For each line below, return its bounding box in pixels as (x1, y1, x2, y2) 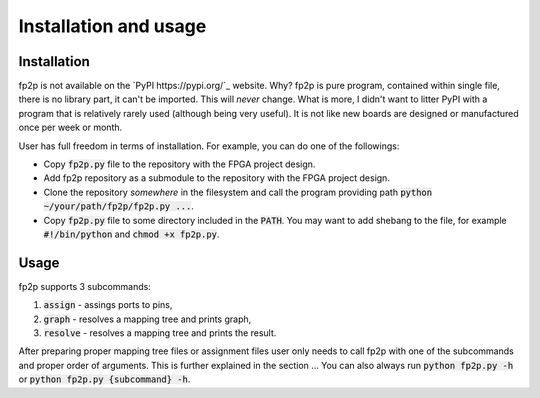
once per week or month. (18, 121, 123, 134)
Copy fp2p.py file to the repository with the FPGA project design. (43, 158, 316, 170)
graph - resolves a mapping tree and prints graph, (43, 313, 252, 325)
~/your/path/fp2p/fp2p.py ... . (43, 200, 195, 212)
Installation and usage (18, 15, 207, 37)
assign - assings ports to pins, (43, 299, 173, 311)
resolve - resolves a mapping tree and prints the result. (43, 327, 277, 339)
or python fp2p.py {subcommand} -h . (18, 373, 191, 385)
